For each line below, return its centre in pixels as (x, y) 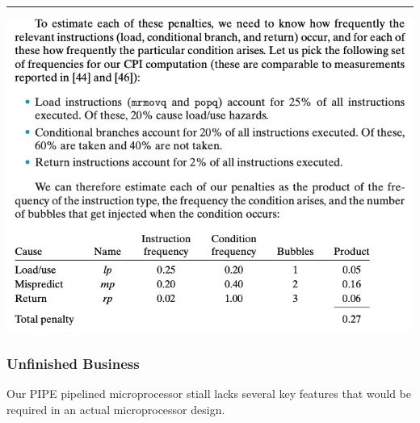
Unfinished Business (73, 363)
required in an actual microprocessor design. (116, 409)
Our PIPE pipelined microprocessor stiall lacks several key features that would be (209, 393)
